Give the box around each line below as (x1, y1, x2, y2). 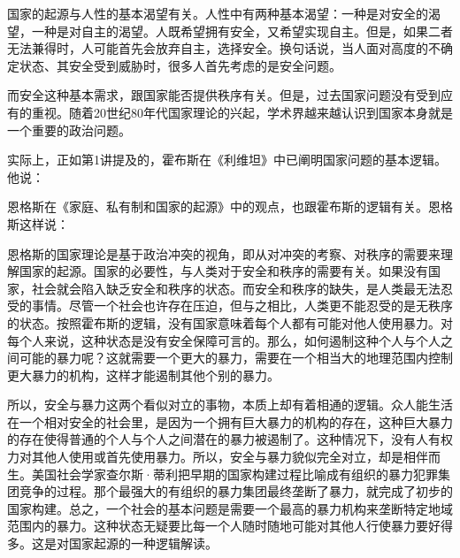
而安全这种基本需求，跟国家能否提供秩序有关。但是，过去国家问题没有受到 (7, 86, 441, 104)
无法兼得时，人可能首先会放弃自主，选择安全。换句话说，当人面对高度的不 (7, 39, 441, 57)
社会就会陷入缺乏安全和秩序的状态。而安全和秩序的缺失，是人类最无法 (31, 279, 441, 297)
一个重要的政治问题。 (7, 120, 131, 139)
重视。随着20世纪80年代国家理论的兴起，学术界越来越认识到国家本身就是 (31, 103, 453, 121)
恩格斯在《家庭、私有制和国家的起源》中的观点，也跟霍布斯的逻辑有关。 (7, 197, 428, 216)
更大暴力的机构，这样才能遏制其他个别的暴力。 (7, 365, 280, 384)
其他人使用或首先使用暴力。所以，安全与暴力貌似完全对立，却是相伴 (31, 447, 428, 466)
